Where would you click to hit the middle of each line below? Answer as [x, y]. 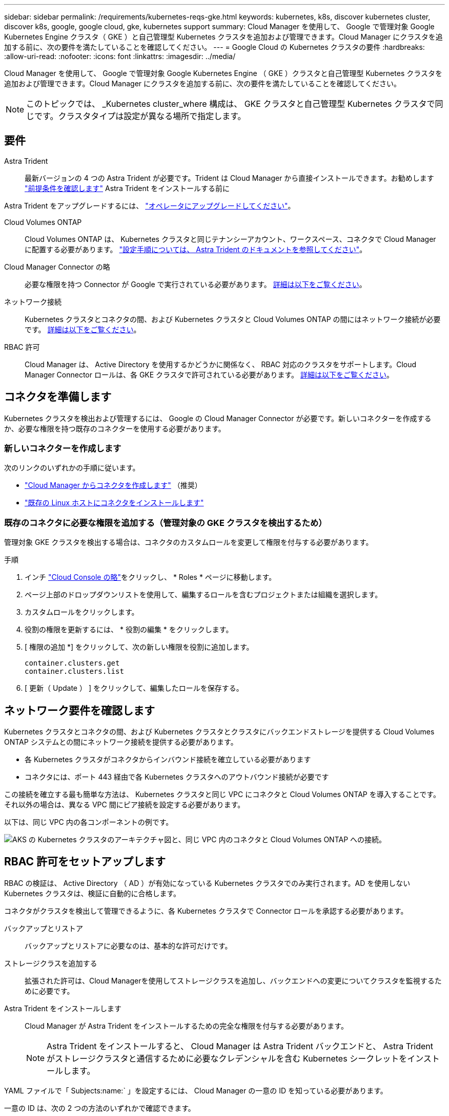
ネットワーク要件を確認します [79, 710]
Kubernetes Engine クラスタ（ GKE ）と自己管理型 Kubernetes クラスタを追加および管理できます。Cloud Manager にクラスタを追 [223, 37]
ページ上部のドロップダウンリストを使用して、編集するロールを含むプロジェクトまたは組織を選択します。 [203, 595]
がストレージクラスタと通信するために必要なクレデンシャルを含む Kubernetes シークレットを [227, 1058]
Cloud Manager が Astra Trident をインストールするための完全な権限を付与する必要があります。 [186, 1026]
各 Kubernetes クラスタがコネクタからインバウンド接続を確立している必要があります [168, 760]
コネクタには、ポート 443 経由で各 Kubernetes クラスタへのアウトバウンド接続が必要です [177, 777]
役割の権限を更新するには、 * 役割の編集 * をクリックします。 [129, 630]
